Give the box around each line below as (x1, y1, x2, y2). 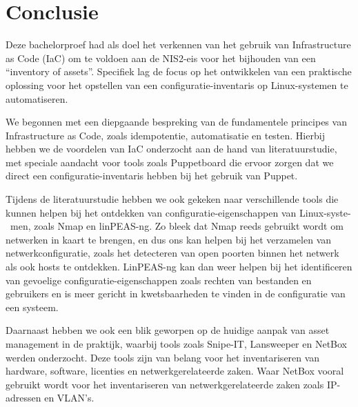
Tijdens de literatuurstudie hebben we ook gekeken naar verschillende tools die (6, 192, 339, 206)
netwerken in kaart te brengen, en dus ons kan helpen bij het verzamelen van (6, 232, 332, 246)
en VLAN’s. (44, 390, 95, 405)
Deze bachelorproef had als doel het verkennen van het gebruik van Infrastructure (6, 37, 351, 52)
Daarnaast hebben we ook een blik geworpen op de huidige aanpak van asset (6, 323, 330, 337)
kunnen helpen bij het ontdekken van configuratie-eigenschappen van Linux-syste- (6, 205, 351, 219)
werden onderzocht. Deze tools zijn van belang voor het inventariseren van (6, 350, 320, 364)
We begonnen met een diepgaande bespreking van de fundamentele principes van (6, 115, 347, 129)
